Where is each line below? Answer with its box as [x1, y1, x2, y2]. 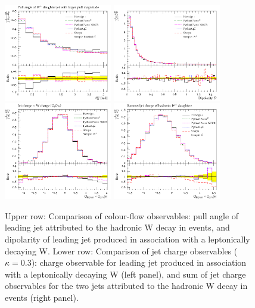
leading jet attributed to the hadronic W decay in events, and [5, 221, 230, 234]
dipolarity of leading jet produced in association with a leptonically [5, 232, 250, 245]
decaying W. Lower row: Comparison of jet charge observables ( [5, 244, 238, 257]
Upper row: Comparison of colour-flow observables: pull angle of [5, 209, 239, 222]
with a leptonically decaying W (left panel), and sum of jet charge [5, 267, 246, 280]
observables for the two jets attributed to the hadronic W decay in [5, 279, 248, 292]
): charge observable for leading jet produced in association [31, 256, 247, 269]
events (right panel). [5, 291, 79, 303]
